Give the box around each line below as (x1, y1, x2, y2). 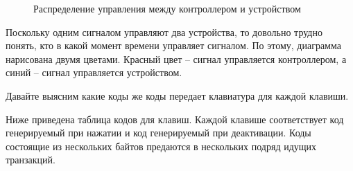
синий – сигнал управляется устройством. (6, 65, 182, 80)
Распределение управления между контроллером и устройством (33, 1, 301, 15)
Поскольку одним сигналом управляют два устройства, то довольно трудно (6, 24, 322, 39)
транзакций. (6, 152, 55, 167)
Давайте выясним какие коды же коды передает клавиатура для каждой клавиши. (6, 88, 349, 102)
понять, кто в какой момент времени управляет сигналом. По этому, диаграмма (6, 38, 341, 53)
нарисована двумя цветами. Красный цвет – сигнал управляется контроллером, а (6, 51, 347, 66)
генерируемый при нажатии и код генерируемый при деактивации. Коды (6, 125, 311, 140)
